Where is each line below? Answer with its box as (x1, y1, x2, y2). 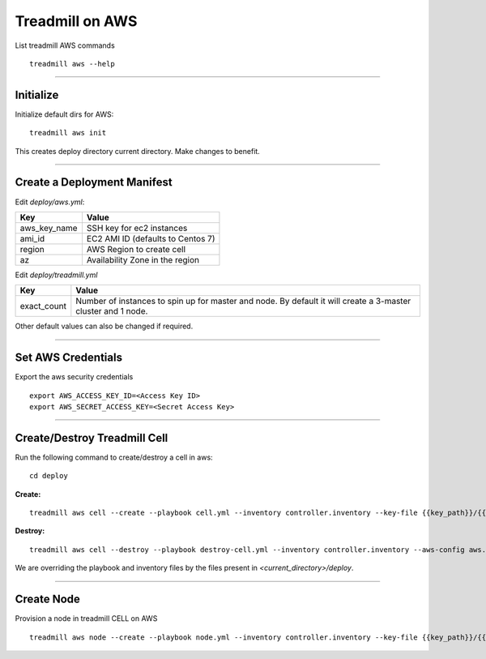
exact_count (19, 301, 66, 312)
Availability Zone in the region (86, 254, 200, 265)
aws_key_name (19, 222, 78, 233)
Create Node (15, 593, 81, 606)
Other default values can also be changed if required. (15, 321, 194, 332)
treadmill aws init (29, 128, 107, 138)
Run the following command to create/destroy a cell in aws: (15, 452, 214, 462)
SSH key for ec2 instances (86, 222, 188, 233)
